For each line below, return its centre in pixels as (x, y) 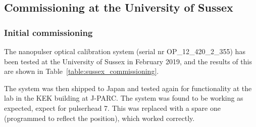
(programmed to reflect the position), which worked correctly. (99, 118)
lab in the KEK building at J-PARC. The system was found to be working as (124, 98)
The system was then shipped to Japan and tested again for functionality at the (128, 88)
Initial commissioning (48, 32)
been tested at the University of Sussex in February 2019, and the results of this (128, 61)
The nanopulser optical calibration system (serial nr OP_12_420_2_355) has (125, 51)
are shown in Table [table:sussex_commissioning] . (82, 71)
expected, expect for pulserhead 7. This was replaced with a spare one (112, 108)
